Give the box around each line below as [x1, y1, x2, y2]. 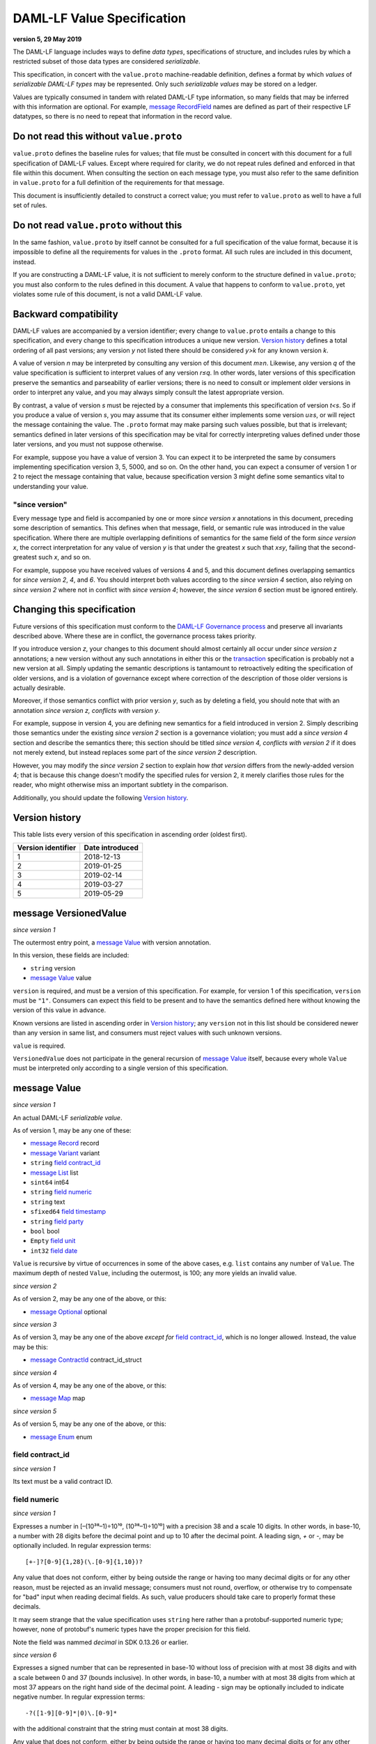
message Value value [30, 974, 92, 982]
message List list [30, 1168, 79, 1177]
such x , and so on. [38, 553, 91, 562]
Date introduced [84, 843, 139, 852]
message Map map [30, 1394, 86, 1402]
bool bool [30, 1226, 60, 1235]
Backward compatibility [13, 308, 118, 320]
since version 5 [13, 1406, 57, 1415]
